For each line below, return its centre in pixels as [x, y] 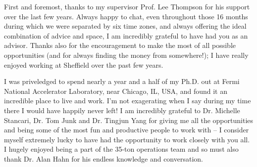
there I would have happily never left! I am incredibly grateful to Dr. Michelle [122, 110]
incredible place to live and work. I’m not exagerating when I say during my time [128, 101]
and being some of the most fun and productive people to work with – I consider [127, 130]
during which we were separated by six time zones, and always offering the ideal [125, 26]
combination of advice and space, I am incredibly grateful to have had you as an [126, 35]
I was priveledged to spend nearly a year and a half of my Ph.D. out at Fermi [122, 81]
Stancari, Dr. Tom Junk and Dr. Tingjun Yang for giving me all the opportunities [129, 120]
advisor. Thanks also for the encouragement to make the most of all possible [120, 45]
